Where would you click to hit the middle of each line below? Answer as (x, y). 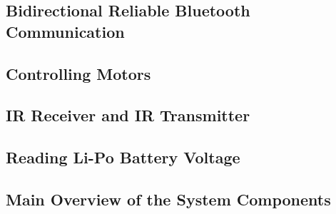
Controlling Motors (78, 73)
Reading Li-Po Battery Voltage (123, 157)
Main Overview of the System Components (168, 199)
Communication (65, 31)
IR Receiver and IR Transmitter (128, 115)
